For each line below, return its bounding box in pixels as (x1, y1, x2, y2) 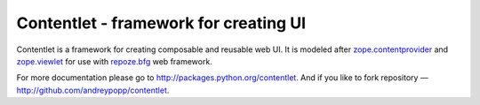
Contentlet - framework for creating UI (16, 13, 307, 33)
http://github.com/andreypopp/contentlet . (16, 85, 170, 95)
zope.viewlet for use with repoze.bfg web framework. (16, 56, 212, 66)
